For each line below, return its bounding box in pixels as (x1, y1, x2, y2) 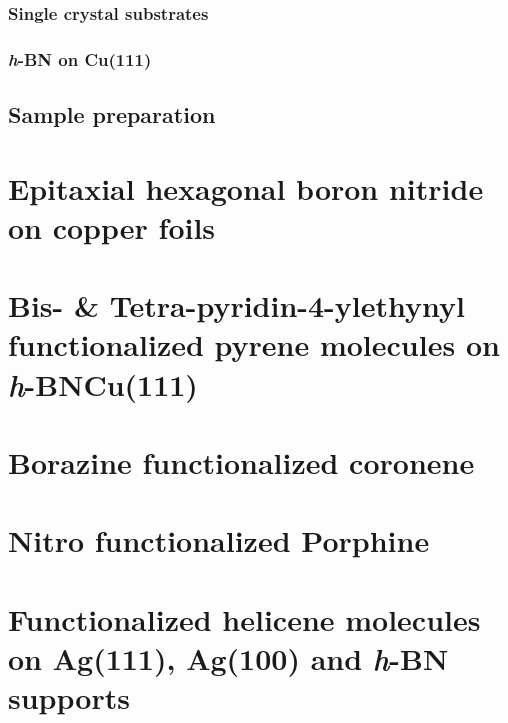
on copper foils (8, 206, 216, 247)
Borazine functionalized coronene (8, 441, 475, 482)
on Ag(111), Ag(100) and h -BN (8, 637, 449, 679)
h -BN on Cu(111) (8, 46, 152, 71)
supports (8, 677, 130, 718)
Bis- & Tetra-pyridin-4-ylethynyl (8, 285, 465, 326)
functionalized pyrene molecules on (8, 324, 500, 365)
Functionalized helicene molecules (8, 598, 481, 639)
